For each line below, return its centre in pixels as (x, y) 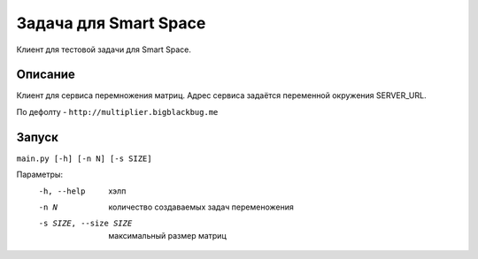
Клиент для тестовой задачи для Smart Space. (104, 50)
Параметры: (40, 175)
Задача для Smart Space (111, 23)
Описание (46, 75)
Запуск (38, 137)
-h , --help (62, 191)
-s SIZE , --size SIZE (85, 224)
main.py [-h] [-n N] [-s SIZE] (84, 158)
